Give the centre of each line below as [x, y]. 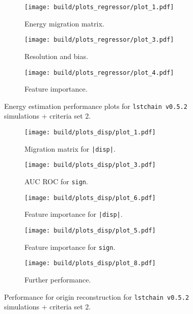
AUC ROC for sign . [56, 181]
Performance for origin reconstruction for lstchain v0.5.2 [97, 296]
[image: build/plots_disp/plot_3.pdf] [90, 165]
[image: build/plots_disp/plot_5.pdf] [90, 230]
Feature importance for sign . [70, 247]
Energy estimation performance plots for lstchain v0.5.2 [96, 106]
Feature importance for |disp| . [74, 214]
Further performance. [58, 279]
